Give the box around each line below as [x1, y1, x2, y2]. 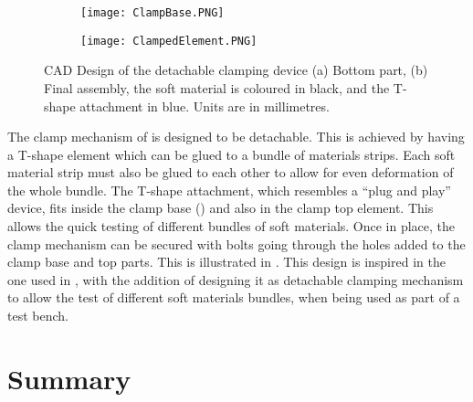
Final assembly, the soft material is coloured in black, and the [44, 78, 390, 97]
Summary [7, 359, 131, 397]
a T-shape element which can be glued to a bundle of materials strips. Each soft [7, 144, 456, 164]
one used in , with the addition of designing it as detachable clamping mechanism [7, 270, 464, 289]
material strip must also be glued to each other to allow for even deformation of [7, 163, 454, 182]
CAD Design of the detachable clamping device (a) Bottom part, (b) [44, 60, 428, 79]
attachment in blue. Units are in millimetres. [79, 96, 330, 115]
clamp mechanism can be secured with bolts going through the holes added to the [7, 234, 466, 253]
